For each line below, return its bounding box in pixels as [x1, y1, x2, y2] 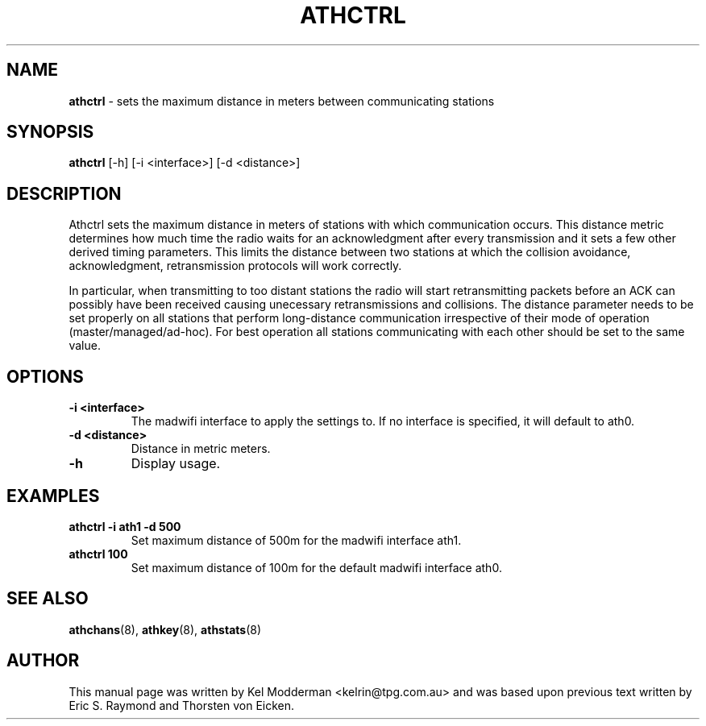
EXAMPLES [6, 485, 100, 506]
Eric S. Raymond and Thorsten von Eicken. [69, 698, 295, 712]
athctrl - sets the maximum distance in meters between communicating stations [69, 93, 495, 108]
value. [69, 338, 101, 353]
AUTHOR [6, 650, 80, 671]
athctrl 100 [69, 546, 128, 561]
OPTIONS [6, 366, 84, 387]
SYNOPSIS [6, 122, 94, 143]
